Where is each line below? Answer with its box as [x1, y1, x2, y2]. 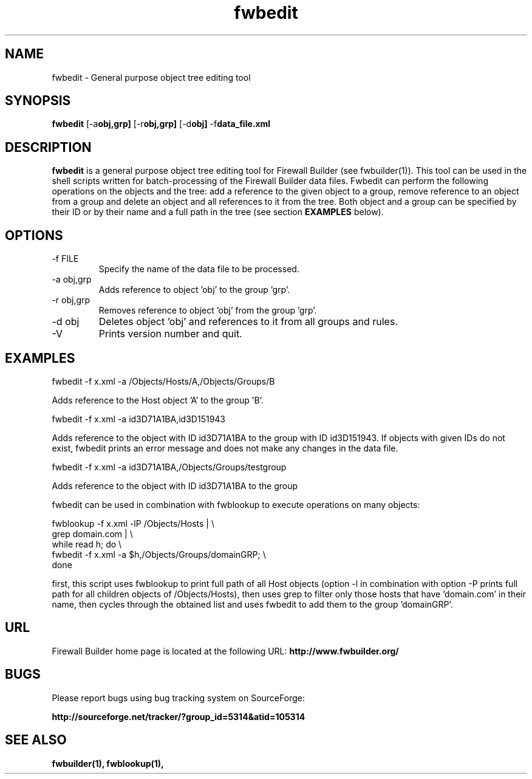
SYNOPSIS [5, 93, 71, 109]
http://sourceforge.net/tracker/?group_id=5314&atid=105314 [52, 711, 305, 722]
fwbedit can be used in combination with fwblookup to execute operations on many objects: [52, 499, 420, 510]
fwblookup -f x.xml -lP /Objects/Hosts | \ [52, 518, 214, 529]
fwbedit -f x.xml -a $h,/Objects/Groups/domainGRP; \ [52, 549, 266, 560]
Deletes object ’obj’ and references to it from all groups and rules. [98, 315, 398, 328]
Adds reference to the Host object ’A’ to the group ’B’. [52, 394, 264, 405]
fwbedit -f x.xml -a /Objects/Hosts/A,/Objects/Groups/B [52, 376, 275, 386]
